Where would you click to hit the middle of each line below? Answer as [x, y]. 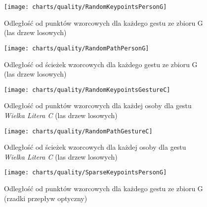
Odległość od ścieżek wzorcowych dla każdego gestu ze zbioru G [101, 64]
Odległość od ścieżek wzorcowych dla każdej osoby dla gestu [95, 147]
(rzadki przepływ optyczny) [46, 198]
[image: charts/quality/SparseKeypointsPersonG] [85, 173]
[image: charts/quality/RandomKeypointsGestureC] [87, 90]
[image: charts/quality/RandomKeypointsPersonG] [85, 7]
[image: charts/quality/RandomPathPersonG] [77, 48]
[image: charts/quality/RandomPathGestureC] [78, 131]
